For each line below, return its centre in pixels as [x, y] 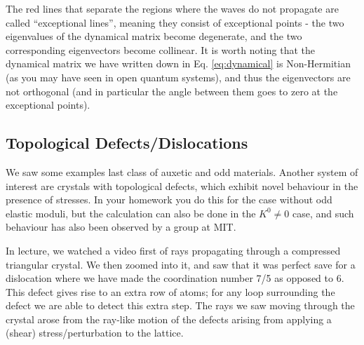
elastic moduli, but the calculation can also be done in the [131, 213]
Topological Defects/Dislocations [127, 143]
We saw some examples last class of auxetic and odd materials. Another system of [182, 171]
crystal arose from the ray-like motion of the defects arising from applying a [169, 319]
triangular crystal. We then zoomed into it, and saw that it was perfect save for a [181, 264]
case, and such [323, 213]
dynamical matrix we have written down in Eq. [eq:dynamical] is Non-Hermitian [178, 63]
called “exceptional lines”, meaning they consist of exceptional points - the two [175, 22]
